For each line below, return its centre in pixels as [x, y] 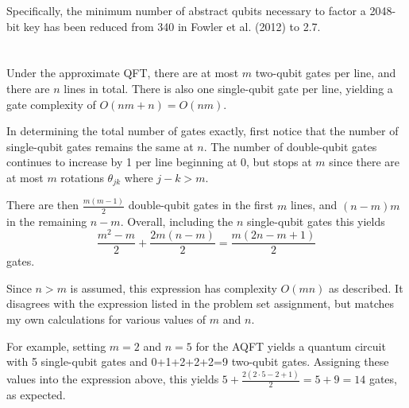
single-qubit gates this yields [316, 221]
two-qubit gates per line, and [326, 73]
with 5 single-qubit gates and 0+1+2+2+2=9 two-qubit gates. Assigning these [198, 361]
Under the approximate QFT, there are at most [123, 73]
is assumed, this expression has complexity [174, 288]
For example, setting [56, 346]
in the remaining [47, 221]
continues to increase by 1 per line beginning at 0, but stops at [159, 162]
